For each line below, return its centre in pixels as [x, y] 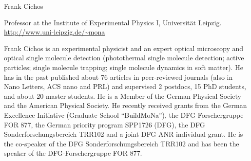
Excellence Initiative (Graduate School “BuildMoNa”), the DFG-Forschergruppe [124, 115]
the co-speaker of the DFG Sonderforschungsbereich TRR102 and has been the [122, 143]
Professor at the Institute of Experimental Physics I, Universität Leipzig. [113, 22]
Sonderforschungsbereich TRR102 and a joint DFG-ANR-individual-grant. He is [124, 134]
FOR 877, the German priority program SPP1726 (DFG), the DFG [105, 124]
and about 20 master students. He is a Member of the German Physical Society [123, 96]
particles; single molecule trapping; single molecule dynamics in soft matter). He [124, 67]
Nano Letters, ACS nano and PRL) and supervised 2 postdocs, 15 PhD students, [125, 86]
